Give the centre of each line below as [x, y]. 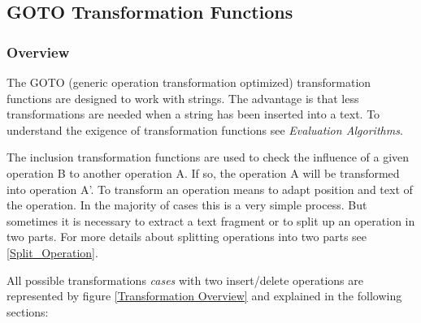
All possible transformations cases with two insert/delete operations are [185, 280]
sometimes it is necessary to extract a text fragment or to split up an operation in [211, 220]
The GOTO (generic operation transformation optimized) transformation [189, 82]
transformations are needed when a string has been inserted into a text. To [193, 114]
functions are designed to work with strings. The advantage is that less [183, 98]
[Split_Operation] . [52, 252]
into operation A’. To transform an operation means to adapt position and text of [210, 189]
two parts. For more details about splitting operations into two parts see [187, 237]
